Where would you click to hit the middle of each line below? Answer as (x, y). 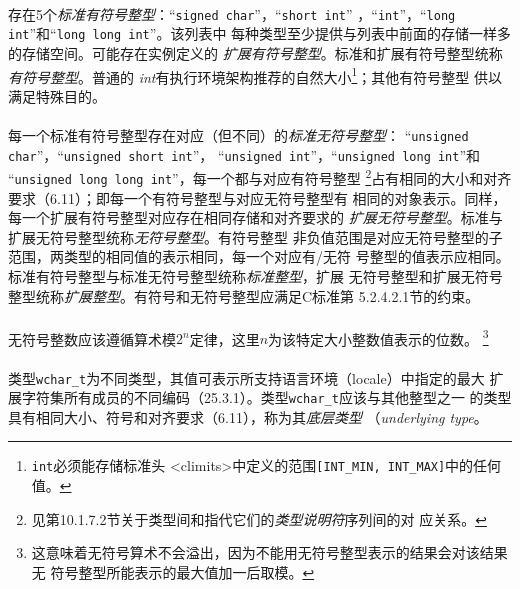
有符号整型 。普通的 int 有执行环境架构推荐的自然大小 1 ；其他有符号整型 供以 (255, 75)
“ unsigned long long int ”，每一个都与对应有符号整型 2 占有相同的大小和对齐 (260, 176)
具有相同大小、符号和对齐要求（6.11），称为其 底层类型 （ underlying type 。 (248, 416)
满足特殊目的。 (57, 95)
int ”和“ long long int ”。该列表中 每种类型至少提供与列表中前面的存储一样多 (260, 33)
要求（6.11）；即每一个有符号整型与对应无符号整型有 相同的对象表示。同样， (257, 197)
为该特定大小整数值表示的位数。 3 (378, 337)
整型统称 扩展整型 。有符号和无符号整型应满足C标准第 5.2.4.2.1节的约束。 (244, 295)
